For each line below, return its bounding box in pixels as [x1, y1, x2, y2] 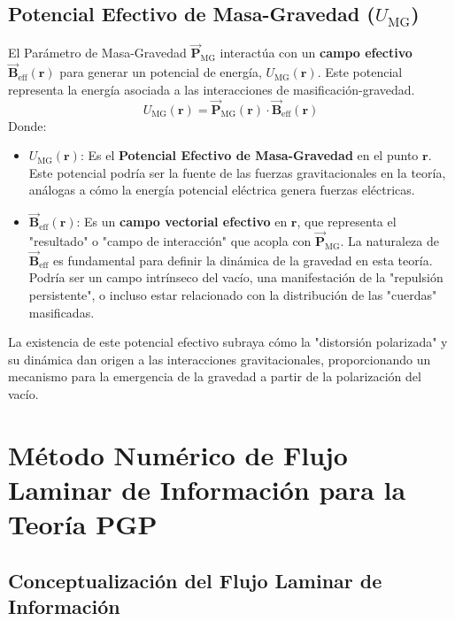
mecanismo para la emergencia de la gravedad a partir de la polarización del [8, 367, 421, 386]
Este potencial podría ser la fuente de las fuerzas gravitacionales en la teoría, [28, 163, 446, 181]
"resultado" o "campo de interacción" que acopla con [28, 232, 312, 250]
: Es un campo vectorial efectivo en [76, 212, 288, 231]
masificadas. [28, 303, 95, 321]
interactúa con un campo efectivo [220, 43, 413, 62]
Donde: [8, 116, 47, 134]
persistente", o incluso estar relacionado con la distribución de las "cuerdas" [28, 286, 437, 304]
